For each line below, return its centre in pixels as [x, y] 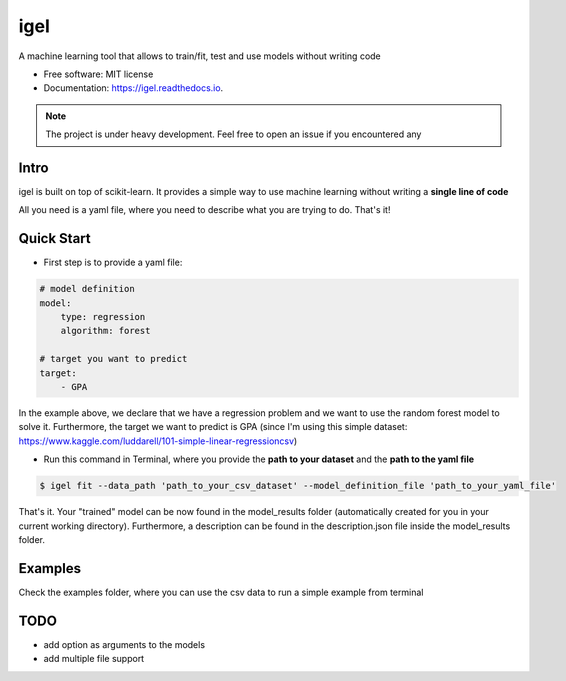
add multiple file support [94, 659]
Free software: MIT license [98, 74]
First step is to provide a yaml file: [113, 262]
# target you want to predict [113, 359]
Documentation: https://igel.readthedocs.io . [133, 88]
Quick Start [54, 238]
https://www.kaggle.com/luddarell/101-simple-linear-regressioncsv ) [158, 441]
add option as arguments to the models [124, 644]
